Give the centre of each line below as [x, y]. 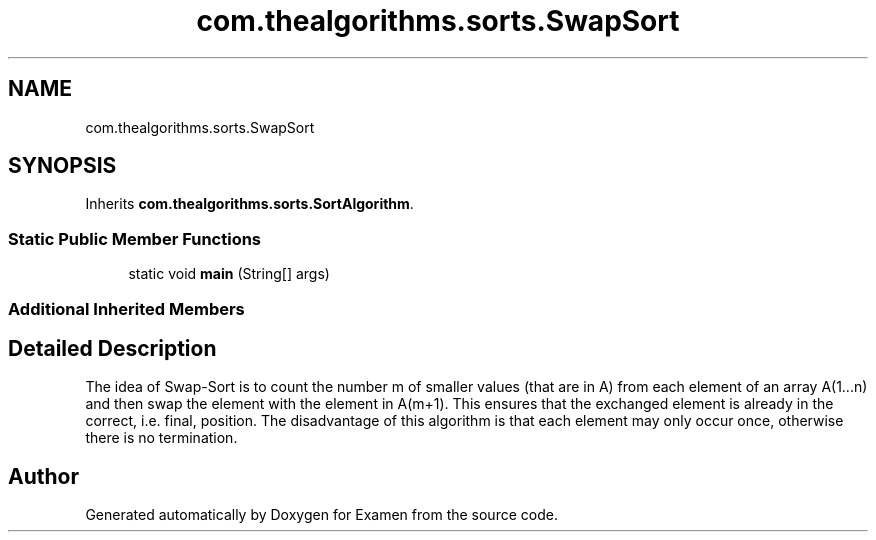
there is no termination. [161, 438]
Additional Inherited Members [126, 308]
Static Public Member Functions [135, 238]
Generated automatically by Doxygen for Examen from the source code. [321, 515]
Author [43, 476]
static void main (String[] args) [229, 274]
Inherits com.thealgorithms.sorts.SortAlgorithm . [249, 204]
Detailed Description [112, 348]
